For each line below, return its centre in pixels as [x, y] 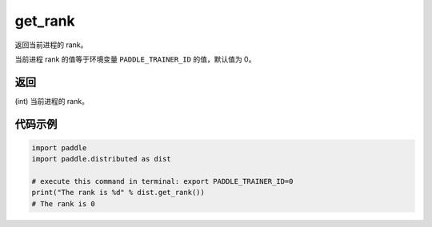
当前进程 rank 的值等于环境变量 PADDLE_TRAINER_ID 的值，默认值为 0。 [135, 59]
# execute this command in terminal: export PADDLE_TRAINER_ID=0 [162, 181]
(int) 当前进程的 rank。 [52, 101]
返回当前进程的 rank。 [51, 45]
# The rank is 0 [64, 203]
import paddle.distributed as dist [101, 159]
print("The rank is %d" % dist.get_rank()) [118, 193]
